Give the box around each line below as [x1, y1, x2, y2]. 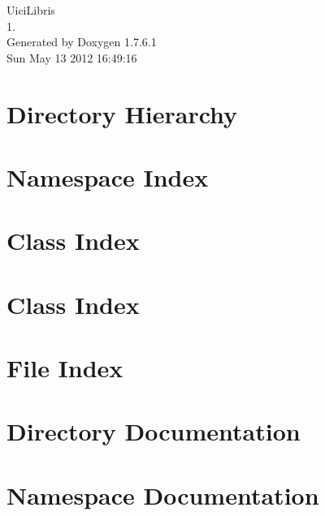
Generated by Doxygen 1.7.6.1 [6, 33, 157, 50]
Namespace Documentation [6, 478, 319, 511]
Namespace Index [6, 160, 209, 193]
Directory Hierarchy [6, 97, 238, 130]
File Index [6, 351, 123, 385]
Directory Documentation [6, 415, 301, 448]
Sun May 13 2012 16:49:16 [6, 49, 137, 66]
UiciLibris [6, 2, 55, 18]
